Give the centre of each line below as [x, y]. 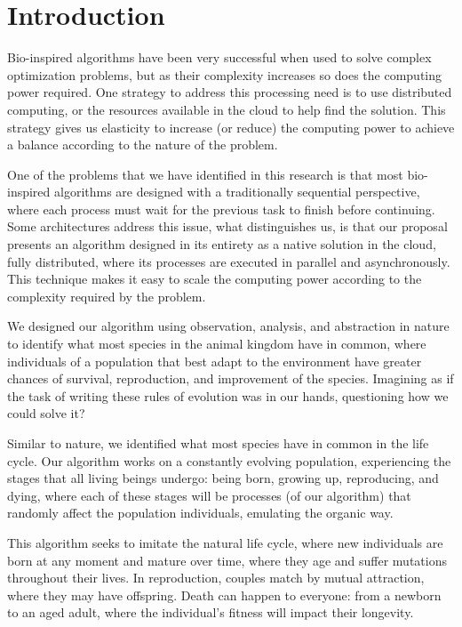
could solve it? [46, 413]
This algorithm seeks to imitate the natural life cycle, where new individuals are [225, 542]
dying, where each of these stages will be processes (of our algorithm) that [209, 495]
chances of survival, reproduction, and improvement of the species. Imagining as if [231, 378]
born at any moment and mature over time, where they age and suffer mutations [227, 560]
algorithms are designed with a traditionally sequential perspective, [237, 192]
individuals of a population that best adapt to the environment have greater [215, 361]
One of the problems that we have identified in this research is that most [205, 174]
